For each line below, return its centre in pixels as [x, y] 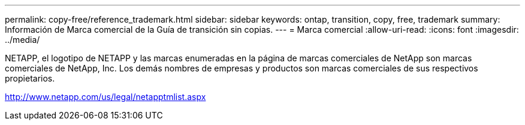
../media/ [22, 40]
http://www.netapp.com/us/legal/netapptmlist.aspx [105, 97]
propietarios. [30, 78]
